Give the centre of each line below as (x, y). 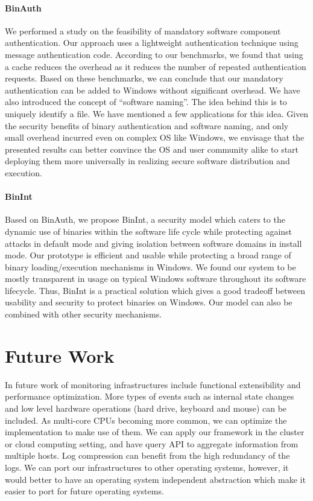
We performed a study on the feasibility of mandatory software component (143, 30)
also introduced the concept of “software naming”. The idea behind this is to (146, 102)
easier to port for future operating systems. (84, 491)
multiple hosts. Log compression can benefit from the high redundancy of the (147, 455)
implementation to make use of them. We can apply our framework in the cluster (155, 432)
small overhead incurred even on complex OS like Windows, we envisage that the (155, 137)
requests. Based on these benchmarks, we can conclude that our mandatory (144, 78)
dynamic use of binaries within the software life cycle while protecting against (149, 231)
